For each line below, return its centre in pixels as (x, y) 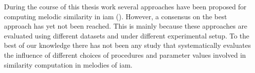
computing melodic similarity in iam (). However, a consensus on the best (116, 16)
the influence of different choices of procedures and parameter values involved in (125, 55)
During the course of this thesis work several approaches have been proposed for (125, 6)
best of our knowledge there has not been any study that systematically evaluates (127, 45)
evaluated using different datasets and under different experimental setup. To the (127, 35)
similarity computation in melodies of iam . (68, 64)
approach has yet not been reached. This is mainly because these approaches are (126, 26)
